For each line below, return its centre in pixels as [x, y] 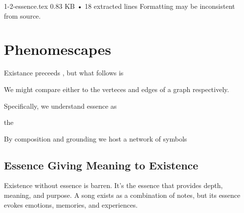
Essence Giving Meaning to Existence [101, 165]
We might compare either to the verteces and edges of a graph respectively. [117, 89]
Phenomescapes [58, 49]
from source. [22, 15]
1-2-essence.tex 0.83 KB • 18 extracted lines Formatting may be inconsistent [120, 6]
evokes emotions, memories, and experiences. [71, 204]
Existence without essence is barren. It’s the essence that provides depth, [113, 185]
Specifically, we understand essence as [60, 106]
